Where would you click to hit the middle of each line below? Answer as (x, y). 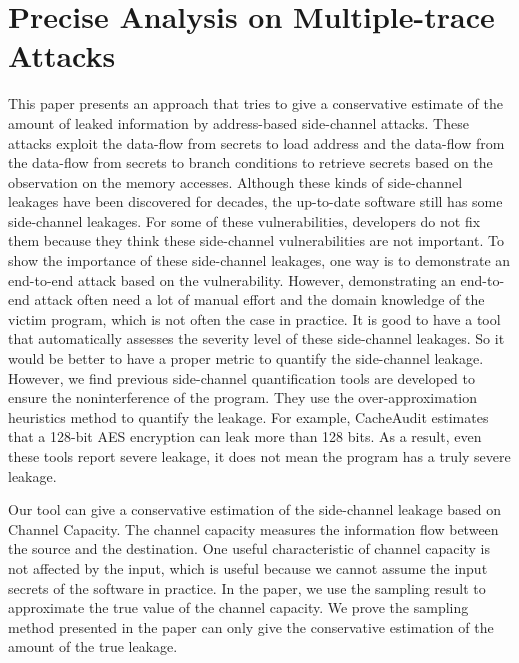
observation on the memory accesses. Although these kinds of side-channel (235, 181)
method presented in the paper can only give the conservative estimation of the (251, 626)
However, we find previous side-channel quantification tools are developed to (242, 377)
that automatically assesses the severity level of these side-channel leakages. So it (256, 338)
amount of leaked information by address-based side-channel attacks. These (238, 122)
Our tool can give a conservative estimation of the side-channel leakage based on (255, 509)
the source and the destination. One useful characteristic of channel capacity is (249, 548)
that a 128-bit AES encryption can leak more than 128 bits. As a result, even (245, 436)
